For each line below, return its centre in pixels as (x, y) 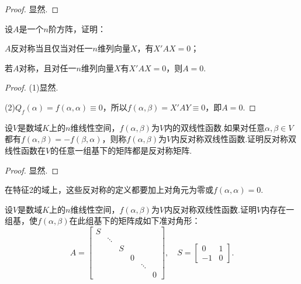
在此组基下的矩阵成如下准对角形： (135, 221)
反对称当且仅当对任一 (52, 48)
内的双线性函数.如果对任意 (215, 127)
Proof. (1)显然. (32, 87)
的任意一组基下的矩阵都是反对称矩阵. (121, 150)
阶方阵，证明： (77, 28)
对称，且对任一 (48, 67)
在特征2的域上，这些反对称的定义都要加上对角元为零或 (109, 190)
